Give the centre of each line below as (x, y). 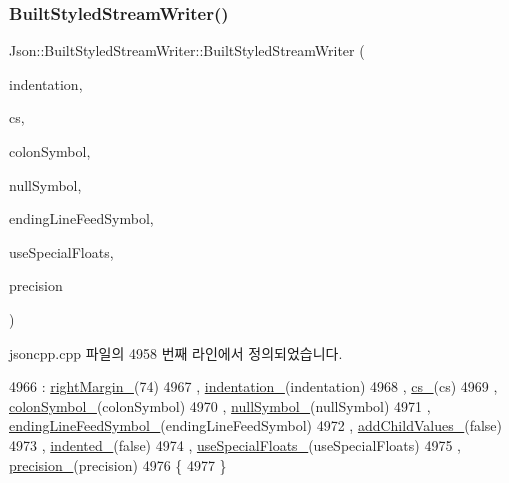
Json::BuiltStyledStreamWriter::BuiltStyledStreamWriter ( (187, 50)
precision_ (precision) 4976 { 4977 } (118, 464)
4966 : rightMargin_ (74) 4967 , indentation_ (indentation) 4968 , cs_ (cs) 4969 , (253, 386)
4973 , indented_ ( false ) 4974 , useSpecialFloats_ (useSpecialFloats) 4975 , (235, 444)
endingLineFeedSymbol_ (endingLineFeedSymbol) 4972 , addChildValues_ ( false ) (256, 425)
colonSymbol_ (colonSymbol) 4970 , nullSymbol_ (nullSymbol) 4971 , (220, 405)
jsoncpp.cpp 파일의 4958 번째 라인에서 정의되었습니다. (176, 352)
